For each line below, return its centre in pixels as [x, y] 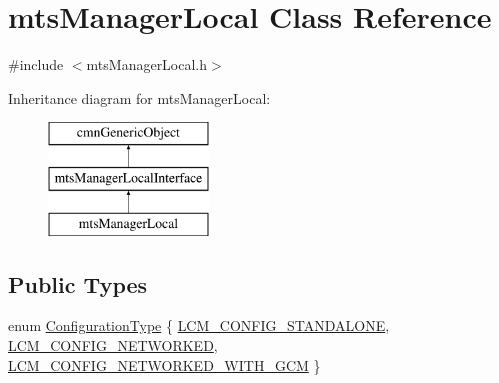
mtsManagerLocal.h [147, 64]
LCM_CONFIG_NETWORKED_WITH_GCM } [164, 364]
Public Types [78, 283]
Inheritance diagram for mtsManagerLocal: [139, 97]
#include [36, 64]
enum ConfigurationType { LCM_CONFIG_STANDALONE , [199, 325]
